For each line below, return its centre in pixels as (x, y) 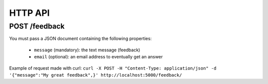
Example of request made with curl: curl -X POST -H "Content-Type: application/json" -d (113, 68)
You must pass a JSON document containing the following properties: (80, 39)
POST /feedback (37, 26)
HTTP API (29, 13)
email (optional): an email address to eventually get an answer (99, 57)
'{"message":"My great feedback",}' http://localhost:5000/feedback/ (96, 75)
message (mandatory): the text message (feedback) (87, 50)
